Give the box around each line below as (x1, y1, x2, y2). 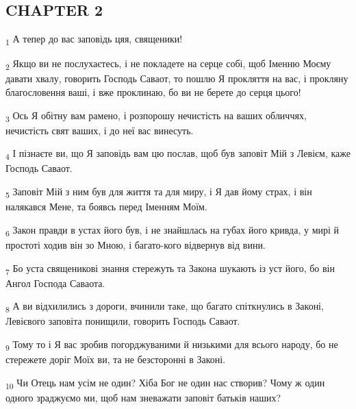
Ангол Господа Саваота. (5, 275, 105, 290)
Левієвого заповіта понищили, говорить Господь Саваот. (5, 314, 240, 328)
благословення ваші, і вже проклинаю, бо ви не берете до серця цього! (5, 85, 301, 99)
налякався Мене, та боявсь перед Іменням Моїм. (5, 199, 207, 214)
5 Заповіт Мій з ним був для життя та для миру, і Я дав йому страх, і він (5, 184, 312, 200)
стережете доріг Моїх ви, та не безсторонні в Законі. (5, 352, 226, 367)
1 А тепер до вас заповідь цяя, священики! (5, 32, 183, 47)
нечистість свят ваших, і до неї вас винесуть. (5, 123, 194, 137)
